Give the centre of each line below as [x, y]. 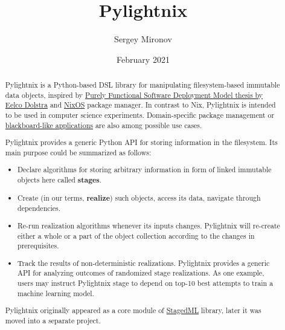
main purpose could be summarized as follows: [78, 152]
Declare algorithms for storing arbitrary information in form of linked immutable [145, 170]
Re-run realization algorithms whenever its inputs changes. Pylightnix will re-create [149, 225]
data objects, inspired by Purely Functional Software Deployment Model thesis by [134, 95]
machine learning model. [56, 293]
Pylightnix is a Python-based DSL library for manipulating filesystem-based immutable [142, 85]
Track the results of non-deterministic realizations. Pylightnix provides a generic [144, 263]
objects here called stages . [60, 180]
